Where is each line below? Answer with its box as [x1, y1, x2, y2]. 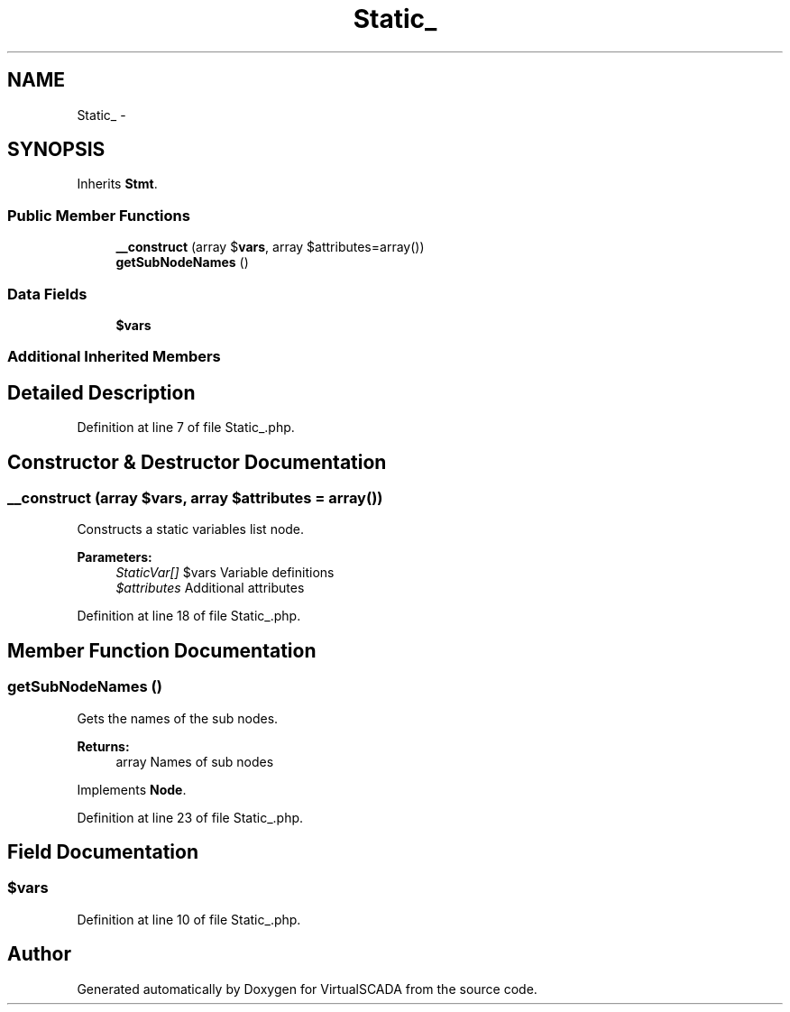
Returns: [77, 738, 130, 754]
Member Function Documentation [7, 639, 317, 662]
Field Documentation [7, 841, 198, 864]
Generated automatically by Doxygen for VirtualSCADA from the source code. [77, 980, 537, 997]
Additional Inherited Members [7, 347, 221, 366]
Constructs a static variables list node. [77, 521, 305, 538]
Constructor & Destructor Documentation [7, 450, 387, 474]
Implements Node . [77, 781, 187, 797]
